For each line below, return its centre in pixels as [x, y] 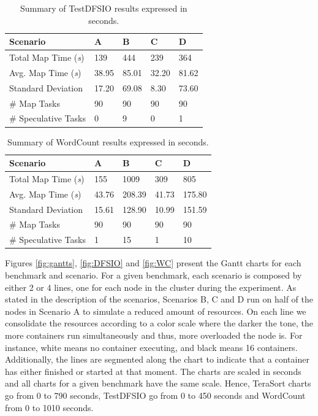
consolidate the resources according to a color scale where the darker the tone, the [159, 323]
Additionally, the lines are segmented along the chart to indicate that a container [157, 359]
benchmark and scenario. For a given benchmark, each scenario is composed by [153, 275]
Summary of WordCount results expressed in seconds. [108, 141]
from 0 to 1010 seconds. [49, 407]
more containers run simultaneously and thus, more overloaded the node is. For [154, 335]
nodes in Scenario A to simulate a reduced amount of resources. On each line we [156, 311]
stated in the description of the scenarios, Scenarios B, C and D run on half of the [159, 299]
